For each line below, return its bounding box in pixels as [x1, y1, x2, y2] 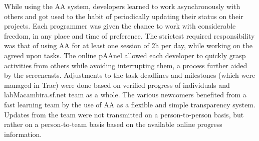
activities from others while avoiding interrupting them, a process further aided [4, 60, 247, 70]
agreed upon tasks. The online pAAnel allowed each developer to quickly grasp [4, 50, 246, 60]
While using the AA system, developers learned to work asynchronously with [4, 1, 240, 11]
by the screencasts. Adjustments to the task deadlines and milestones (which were [4, 70, 255, 80]
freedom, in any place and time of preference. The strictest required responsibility [4, 30, 255, 41]
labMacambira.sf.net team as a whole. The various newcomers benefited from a [4, 89, 246, 100]
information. [4, 128, 42, 139]
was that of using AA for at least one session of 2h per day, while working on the [4, 40, 253, 51]
